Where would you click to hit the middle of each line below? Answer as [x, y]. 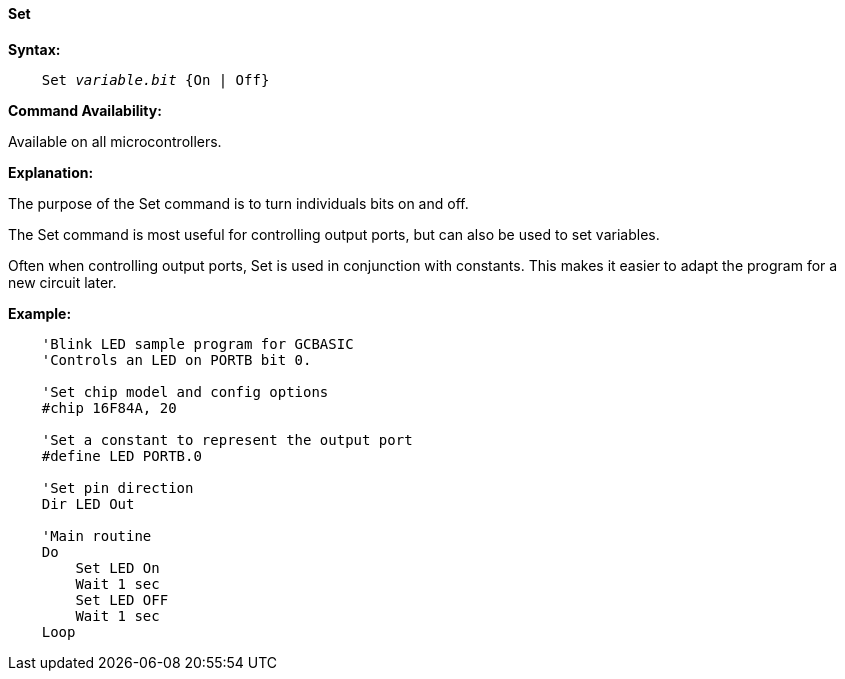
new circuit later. [62, 282]
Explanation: [51, 172]
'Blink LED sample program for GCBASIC [197, 343]
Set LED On [117, 567]
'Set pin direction [117, 487]
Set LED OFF [122, 599]
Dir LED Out [88, 503]
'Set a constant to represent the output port [227, 439]
